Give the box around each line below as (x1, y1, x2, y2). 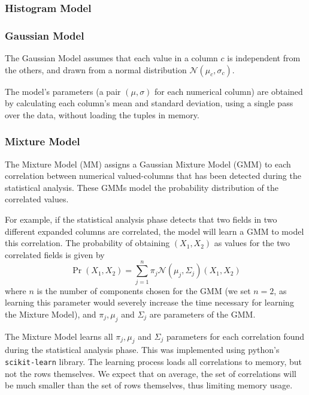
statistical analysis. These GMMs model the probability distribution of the (5, 181, 278, 193)
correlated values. (5, 193, 69, 205)
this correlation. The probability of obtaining (5, 237, 170, 249)
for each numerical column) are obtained (154, 85, 303, 97)
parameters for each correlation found (166, 330, 305, 342)
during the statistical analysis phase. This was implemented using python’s (5, 343, 280, 356)
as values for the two (214, 237, 290, 249)
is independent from (227, 52, 301, 64)
